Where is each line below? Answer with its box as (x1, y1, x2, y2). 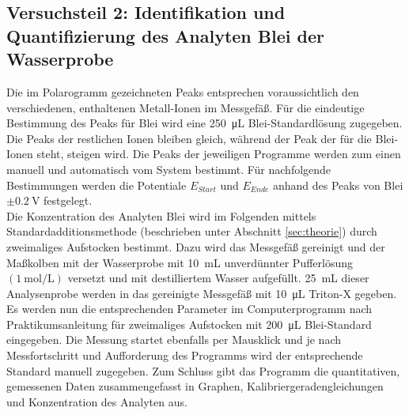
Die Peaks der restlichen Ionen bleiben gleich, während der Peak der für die (6, 130, 372, 146)
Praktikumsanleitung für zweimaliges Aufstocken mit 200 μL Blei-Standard (6, 315, 372, 332)
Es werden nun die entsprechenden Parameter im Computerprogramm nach (6, 300, 373, 317)
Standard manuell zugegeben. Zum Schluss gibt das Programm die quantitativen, (6, 362, 400, 379)
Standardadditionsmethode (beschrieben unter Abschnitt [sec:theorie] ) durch (6, 223, 377, 240)
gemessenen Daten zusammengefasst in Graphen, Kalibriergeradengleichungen (6, 378, 384, 394)
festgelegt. (44, 192, 93, 209)
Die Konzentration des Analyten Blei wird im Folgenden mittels (6, 207, 316, 224)
